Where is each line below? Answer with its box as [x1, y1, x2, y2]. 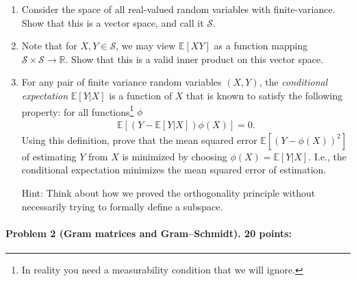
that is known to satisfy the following [186, 88, 343, 102]
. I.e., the [308, 149, 347, 163]
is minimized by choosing [122, 149, 227, 163]
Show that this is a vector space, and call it [21, 15, 204, 29]
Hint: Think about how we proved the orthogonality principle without [21, 186, 316, 200]
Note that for [21, 38, 77, 53]
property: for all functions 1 [21, 102, 134, 119]
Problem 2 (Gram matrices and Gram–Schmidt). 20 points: [5, 225, 292, 240]
